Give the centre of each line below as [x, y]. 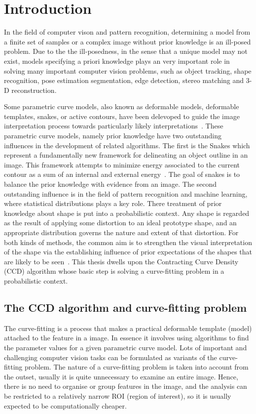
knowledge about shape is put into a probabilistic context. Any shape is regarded [127, 213]
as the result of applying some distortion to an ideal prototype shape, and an [120, 223]
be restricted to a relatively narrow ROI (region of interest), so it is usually [118, 395]
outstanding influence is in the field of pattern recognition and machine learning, [126, 193]
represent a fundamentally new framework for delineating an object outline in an [126, 155]
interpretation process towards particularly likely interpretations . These [114, 126]
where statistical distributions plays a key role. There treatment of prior [113, 203]
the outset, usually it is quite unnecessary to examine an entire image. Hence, [121, 376]
